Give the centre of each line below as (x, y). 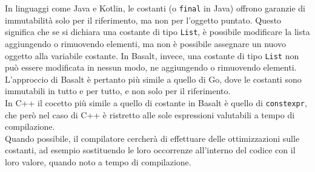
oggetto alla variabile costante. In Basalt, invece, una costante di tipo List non (152, 55)
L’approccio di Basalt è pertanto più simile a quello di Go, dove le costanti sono (153, 79)
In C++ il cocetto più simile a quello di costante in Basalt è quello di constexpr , (156, 102)
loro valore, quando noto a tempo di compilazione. (98, 161)
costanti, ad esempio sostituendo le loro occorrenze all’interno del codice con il (150, 150)
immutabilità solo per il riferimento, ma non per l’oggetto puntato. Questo (143, 20)
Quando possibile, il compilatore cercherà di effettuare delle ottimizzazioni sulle (152, 138)
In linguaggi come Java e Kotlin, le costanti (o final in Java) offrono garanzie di (155, 8)
